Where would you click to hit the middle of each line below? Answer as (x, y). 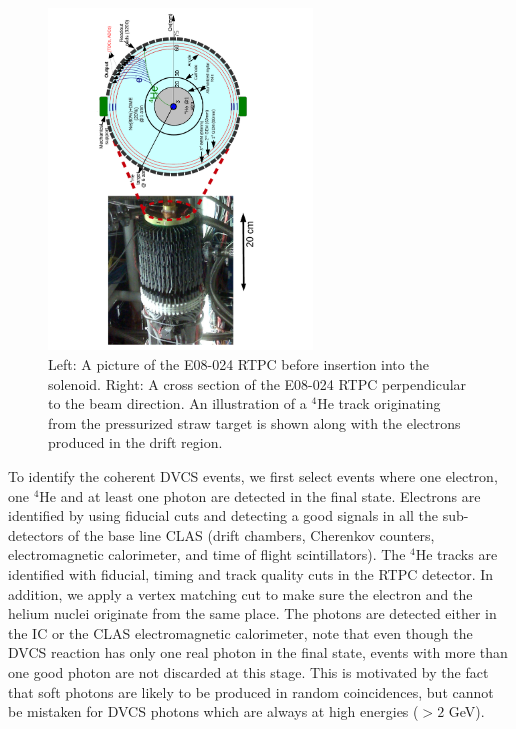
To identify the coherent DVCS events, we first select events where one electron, (253, 476)
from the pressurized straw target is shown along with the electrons (254, 422)
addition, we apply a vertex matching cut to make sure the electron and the (240, 593)
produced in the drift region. (135, 442)
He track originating (379, 403)
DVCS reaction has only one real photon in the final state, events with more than (258, 652)
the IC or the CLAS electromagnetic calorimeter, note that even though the (240, 632)
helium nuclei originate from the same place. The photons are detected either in (252, 613)
